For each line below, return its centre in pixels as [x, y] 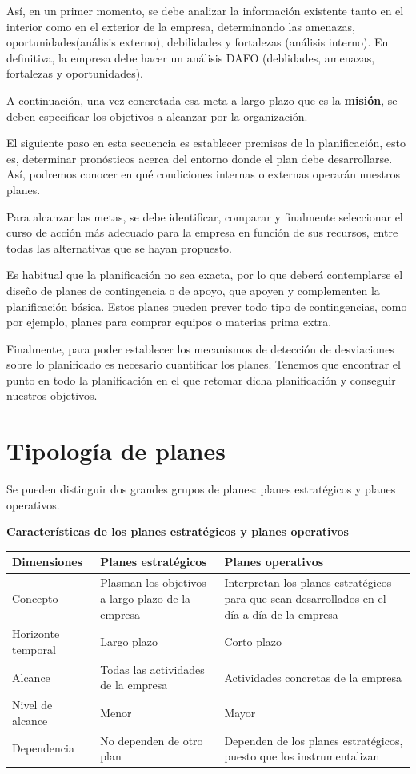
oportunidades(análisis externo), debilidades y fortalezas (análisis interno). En [198, 42]
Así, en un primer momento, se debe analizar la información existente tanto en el [205, 10]
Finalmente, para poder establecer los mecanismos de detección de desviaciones [200, 348]
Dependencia [43, 748]
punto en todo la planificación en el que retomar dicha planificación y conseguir [201, 379]
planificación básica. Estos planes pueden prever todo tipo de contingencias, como [207, 306]
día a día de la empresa [281, 614]
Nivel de [32, 705]
